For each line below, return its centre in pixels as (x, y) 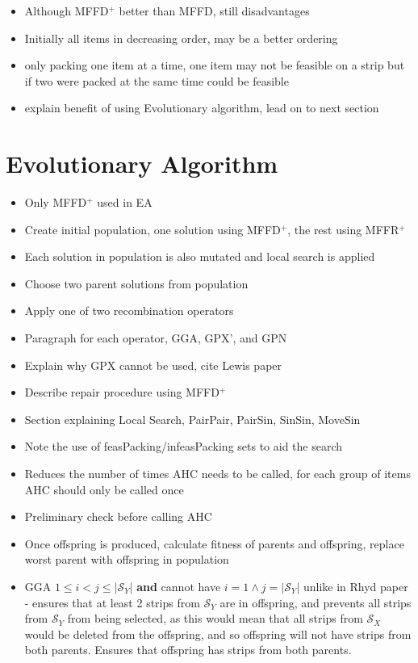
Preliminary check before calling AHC (118, 516)
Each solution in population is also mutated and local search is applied (200, 256)
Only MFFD (56, 202)
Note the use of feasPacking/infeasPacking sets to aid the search (184, 446)
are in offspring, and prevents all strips (316, 602)
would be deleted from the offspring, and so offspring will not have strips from (218, 634)
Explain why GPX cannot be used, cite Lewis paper (153, 365)
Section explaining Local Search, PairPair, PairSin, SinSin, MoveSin (192, 419)
